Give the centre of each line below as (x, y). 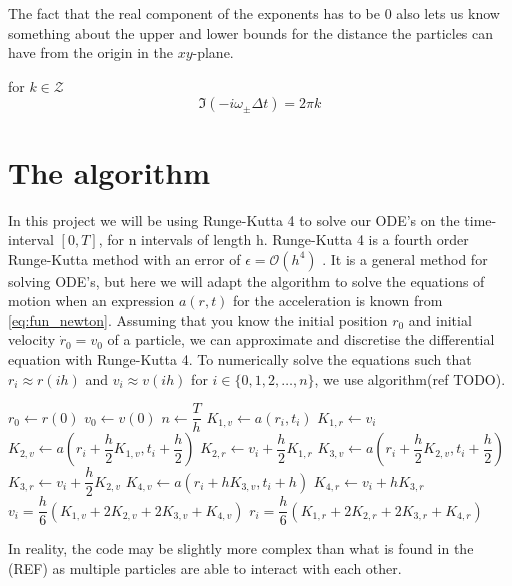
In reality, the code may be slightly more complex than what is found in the (241, 548)
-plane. (213, 52)
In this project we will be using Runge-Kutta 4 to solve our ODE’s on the (234, 219)
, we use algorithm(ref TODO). (410, 378)
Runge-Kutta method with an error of (124, 258)
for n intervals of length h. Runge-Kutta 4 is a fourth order (288, 239)
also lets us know (448, 13)
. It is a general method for (405, 258)
